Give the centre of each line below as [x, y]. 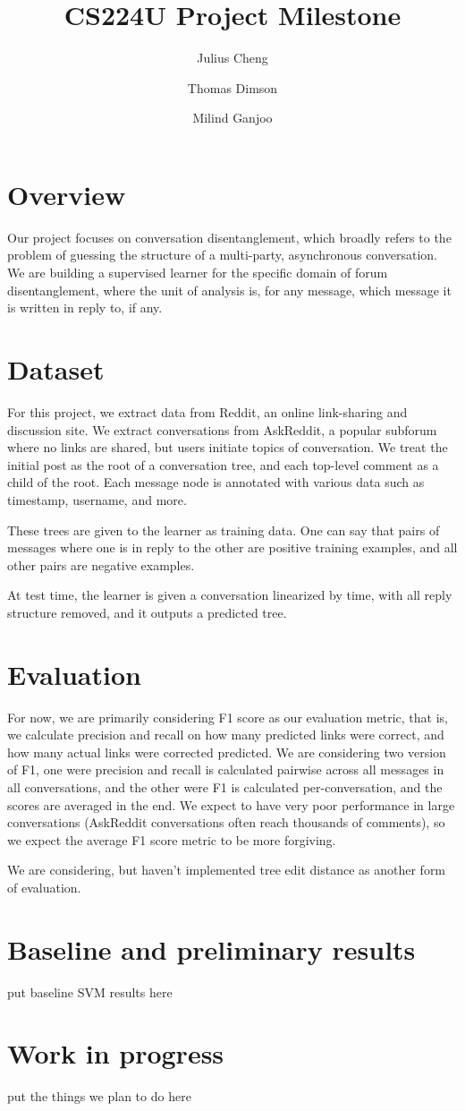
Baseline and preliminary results [211, 949]
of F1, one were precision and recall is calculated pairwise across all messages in [226, 769]
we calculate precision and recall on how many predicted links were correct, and [226, 735]
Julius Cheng [232, 58]
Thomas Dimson [232, 87]
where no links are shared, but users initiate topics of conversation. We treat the [228, 447]
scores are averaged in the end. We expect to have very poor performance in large [231, 804]
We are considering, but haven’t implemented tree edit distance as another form [227, 870]
